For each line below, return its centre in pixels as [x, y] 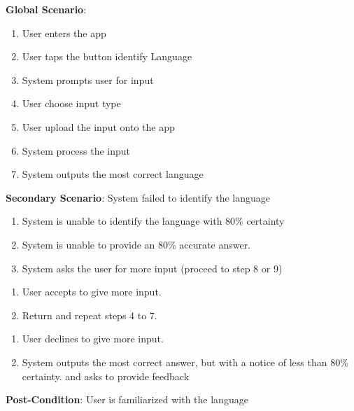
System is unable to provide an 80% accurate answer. [136, 244]
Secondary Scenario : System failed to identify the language [138, 197]
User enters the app [64, 33]
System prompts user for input [88, 79]
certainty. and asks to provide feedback [106, 376]
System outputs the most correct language [113, 174]
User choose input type [71, 103]
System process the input [76, 150]
